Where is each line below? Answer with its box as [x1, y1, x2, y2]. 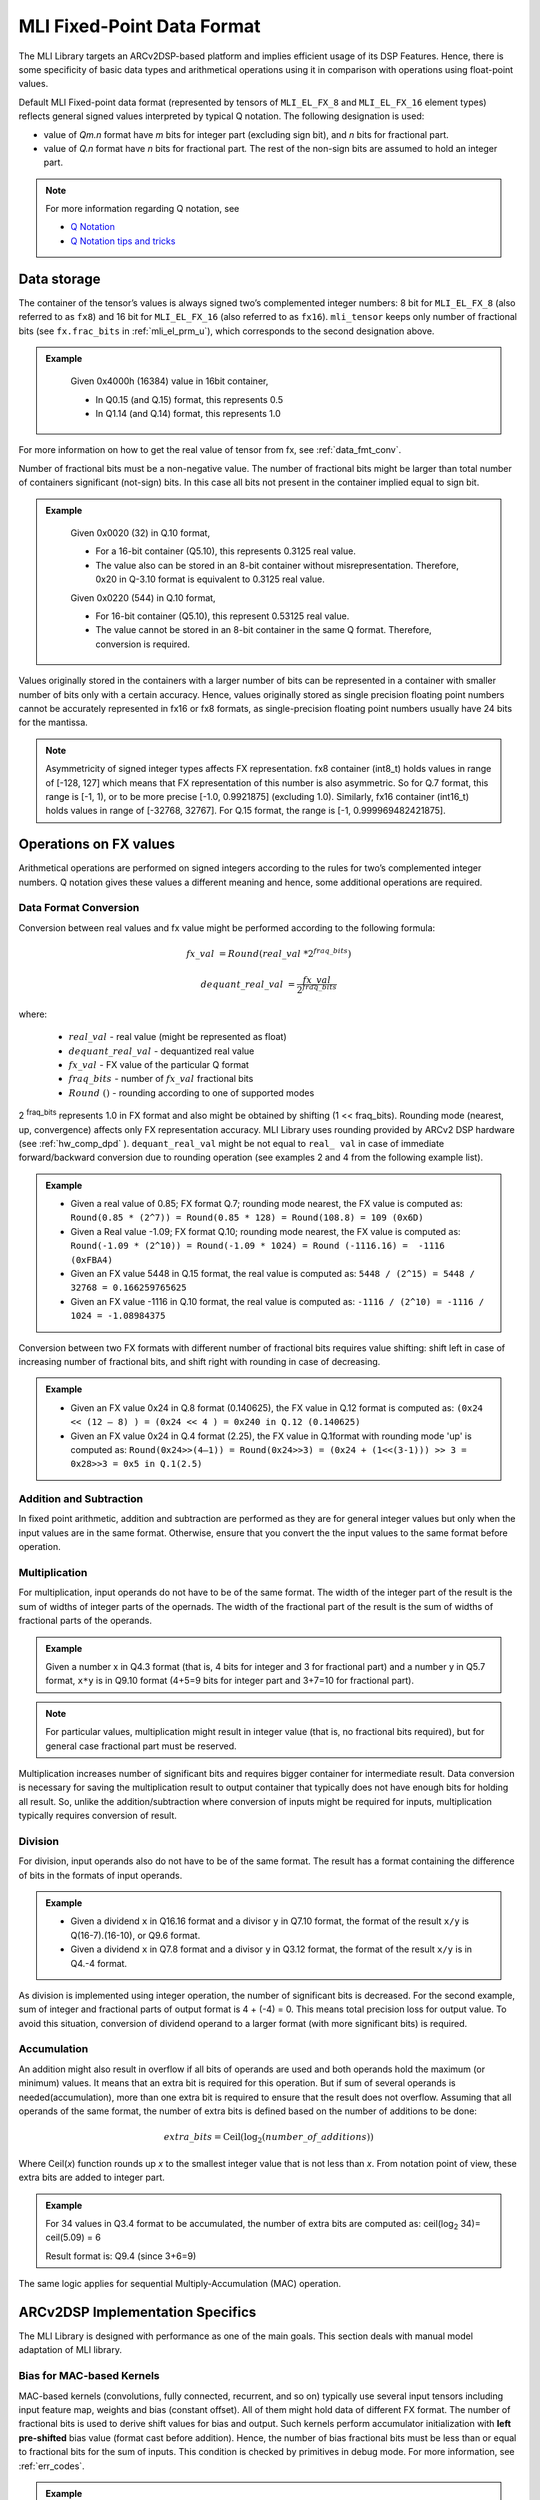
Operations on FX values [18, 836, 175, 853]
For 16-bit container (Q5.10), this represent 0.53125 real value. [95, 610, 350, 622]
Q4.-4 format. [70, 1957, 128, 1969]
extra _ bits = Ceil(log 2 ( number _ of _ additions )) [163, 2131, 374, 2145]
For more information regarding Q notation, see [45, 203, 240, 215]
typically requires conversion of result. [18, 1810, 177, 1822]
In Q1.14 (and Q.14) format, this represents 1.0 [95, 408, 281, 420]
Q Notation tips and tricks [70, 235, 176, 247]
